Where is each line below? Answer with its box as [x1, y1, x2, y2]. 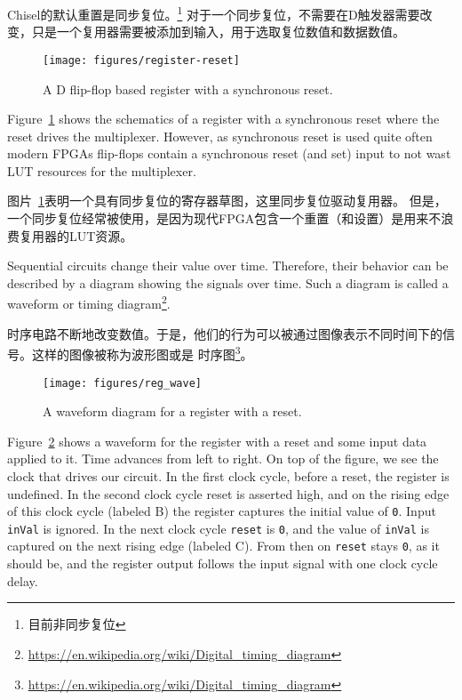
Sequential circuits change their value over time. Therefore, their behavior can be [7, 256, 449, 275]
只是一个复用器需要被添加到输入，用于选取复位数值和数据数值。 [31, 22, 405, 41]
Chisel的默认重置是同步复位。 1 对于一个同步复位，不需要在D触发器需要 [7, 3, 420, 23]
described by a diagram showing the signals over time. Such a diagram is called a [7, 273, 449, 292]
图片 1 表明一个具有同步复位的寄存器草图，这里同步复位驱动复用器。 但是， [7, 191, 447, 210]
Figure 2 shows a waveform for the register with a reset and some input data [7, 431, 427, 450]
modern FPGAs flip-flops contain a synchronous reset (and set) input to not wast [7, 144, 451, 163]
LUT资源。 [68, 226, 133, 245]
